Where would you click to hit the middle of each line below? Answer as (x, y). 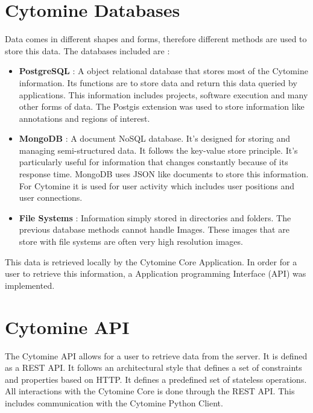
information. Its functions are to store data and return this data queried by (158, 82)
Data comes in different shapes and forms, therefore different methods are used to (156, 39)
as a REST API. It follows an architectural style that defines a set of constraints (153, 367)
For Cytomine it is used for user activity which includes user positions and (157, 185)
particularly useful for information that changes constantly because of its (153, 162)
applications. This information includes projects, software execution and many (163, 94)
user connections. (51, 197)
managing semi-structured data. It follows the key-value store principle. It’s (158, 150)
